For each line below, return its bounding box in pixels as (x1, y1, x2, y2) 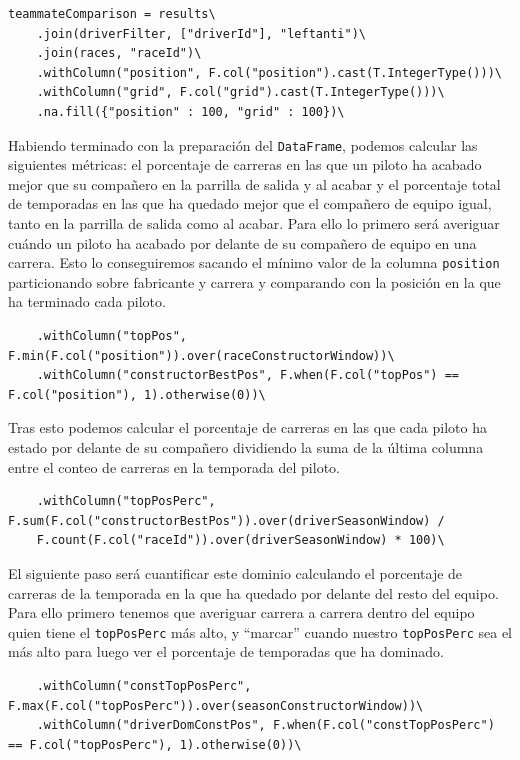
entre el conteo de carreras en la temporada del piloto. (8, 456, 340, 477)
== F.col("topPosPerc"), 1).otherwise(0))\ (8, 737, 302, 752)
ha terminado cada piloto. (8, 291, 166, 312)
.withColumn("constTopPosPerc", (36, 679, 252, 693)
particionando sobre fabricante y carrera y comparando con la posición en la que (8, 271, 501, 292)
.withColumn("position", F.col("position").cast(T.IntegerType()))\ (36, 65, 502, 80)
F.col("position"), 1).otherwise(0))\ (8, 387, 266, 402)
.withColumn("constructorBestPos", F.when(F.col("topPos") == (36, 368, 460, 383)
